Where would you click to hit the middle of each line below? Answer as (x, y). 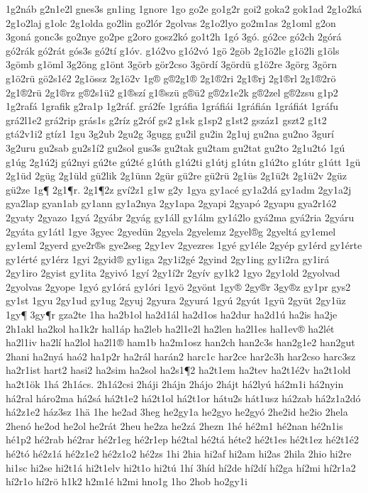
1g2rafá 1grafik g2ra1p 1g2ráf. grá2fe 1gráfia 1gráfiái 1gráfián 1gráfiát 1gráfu (172, 106)
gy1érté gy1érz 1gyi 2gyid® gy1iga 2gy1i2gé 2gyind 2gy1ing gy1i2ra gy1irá (168, 259)
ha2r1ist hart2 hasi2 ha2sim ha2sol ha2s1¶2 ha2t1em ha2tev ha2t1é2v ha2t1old (178, 370)
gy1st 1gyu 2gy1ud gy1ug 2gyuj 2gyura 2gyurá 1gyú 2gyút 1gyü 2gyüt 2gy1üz (176, 300)
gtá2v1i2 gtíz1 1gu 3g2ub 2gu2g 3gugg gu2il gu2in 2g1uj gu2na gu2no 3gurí (170, 134)
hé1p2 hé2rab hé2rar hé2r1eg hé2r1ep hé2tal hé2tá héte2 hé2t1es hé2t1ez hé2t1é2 (183, 439)
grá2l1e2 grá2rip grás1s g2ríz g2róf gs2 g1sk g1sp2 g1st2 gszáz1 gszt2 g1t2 (166, 120)
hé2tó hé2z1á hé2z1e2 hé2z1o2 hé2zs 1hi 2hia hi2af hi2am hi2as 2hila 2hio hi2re (179, 453)
